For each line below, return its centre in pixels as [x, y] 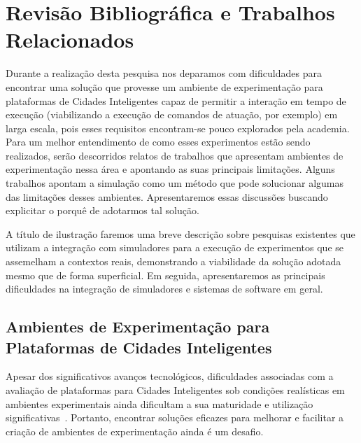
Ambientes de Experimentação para [138, 326]
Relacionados [70, 40]
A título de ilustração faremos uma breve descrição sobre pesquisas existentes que [180, 233]
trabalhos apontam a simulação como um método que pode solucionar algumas [175, 183]
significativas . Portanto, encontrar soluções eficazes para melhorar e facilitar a [175, 417]
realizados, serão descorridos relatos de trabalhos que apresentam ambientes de [175, 155]
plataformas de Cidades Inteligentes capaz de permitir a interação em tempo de [176, 100]
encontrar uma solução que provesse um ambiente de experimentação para [164, 86]
